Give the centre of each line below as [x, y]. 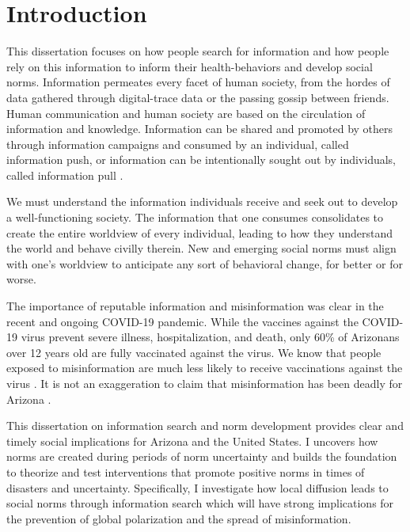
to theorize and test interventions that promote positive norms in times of [186, 471]
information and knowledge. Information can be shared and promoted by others [200, 129]
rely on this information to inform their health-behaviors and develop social [190, 66]
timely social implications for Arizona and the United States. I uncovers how [192, 441]
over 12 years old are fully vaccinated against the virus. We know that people [194, 352]
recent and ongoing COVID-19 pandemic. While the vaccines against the [182, 321]
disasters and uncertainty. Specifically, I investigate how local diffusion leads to [197, 487]
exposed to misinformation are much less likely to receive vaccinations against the [205, 368]
